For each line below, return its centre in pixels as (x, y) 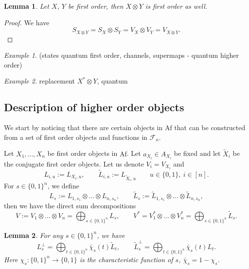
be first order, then (96, 6)
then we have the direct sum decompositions (70, 206)
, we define (63, 186)
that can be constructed (210, 127)
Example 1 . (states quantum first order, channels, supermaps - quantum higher (122, 55)
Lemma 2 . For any (34, 235)
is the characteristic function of (126, 259)
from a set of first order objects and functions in (76, 137)
